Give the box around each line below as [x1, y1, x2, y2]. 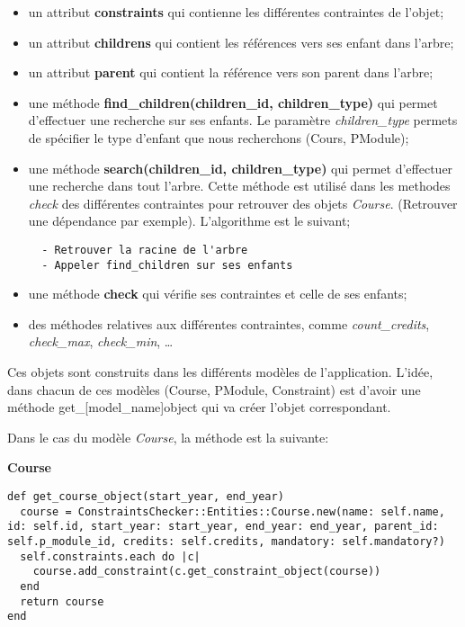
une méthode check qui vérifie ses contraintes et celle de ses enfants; [28, 284, 407, 303]
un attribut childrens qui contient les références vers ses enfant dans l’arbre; [28, 32, 454, 51]
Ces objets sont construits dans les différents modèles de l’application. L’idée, [7, 363, 434, 381]
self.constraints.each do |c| [20, 550, 201, 563]
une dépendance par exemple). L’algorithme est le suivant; [28, 211, 351, 230]
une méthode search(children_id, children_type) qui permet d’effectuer [28, 158, 453, 177]
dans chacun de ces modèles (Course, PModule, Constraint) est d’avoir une [7, 380, 421, 399]
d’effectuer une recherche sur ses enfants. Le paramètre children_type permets [28, 111, 458, 130]
